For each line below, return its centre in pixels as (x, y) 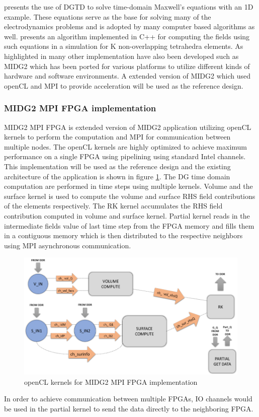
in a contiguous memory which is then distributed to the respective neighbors (123, 235)
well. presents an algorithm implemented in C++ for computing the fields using (127, 36)
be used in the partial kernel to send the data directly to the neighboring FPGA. (129, 409)
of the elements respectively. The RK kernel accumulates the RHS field (113, 206)
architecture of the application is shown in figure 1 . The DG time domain (117, 176)
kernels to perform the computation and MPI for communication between (117, 137)
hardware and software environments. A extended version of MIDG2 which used (127, 76)
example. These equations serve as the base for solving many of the (108, 16)
